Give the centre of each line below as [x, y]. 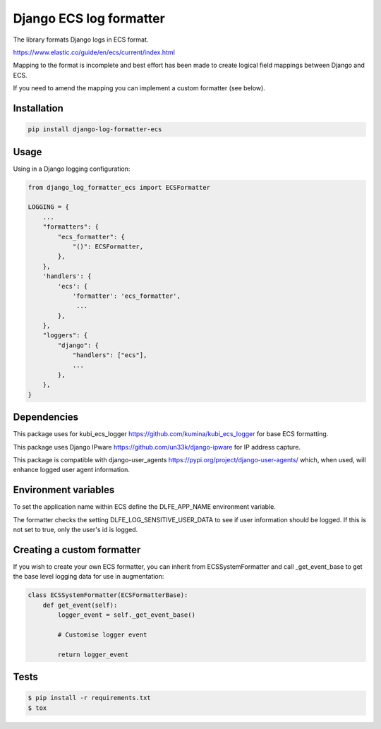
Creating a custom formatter [77, 549]
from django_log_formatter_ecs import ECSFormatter [119, 187]
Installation [38, 108]
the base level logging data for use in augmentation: [89, 577]
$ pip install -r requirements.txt [89, 698]
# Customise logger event [102, 635]
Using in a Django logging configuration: [72, 169]
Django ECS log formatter [89, 18]
